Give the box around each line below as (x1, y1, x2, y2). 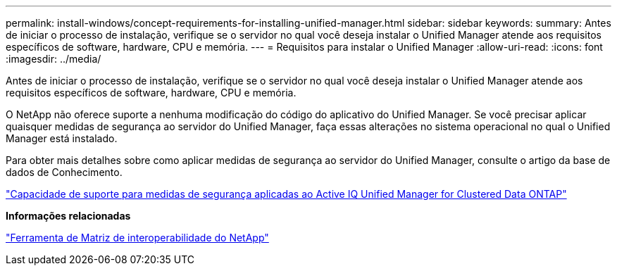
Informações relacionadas (6, 210, 131, 222)
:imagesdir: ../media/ (6, 53, 101, 65)
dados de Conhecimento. (6, 166, 123, 178)
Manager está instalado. (6, 132, 118, 144)
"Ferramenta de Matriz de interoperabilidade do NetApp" (6, 232, 269, 244)
